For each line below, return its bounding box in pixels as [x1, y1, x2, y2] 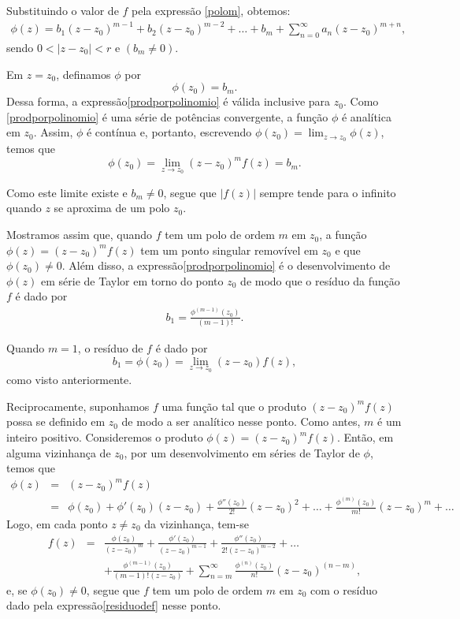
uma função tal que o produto [161, 397, 306, 414]
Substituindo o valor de [6, 2, 119, 18]
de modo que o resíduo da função [240, 272, 400, 289]
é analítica [341, 108, 391, 125]
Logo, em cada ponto [6, 515, 108, 531]
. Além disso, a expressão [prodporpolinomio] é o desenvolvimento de [61, 257, 391, 274]
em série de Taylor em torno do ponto [41, 272, 224, 289]
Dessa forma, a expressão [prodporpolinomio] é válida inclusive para [6, 93, 331, 110]
